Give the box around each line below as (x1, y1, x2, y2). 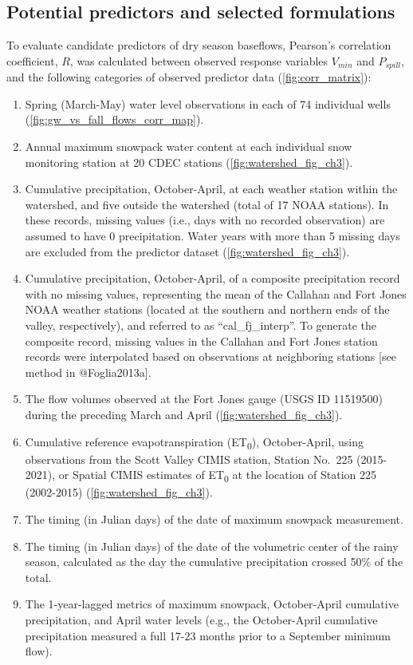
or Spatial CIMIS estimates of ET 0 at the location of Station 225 (58, 466, 377, 485)
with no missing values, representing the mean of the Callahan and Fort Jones (25, 285, 407, 302)
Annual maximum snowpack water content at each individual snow (25, 138, 352, 155)
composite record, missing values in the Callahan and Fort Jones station (25, 332, 378, 349)
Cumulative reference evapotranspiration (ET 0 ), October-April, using (25, 433, 364, 452)
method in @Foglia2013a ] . (25, 363, 151, 380)
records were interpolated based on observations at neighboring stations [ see (25, 348, 396, 365)
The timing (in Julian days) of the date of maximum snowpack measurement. (25, 510, 403, 527)
